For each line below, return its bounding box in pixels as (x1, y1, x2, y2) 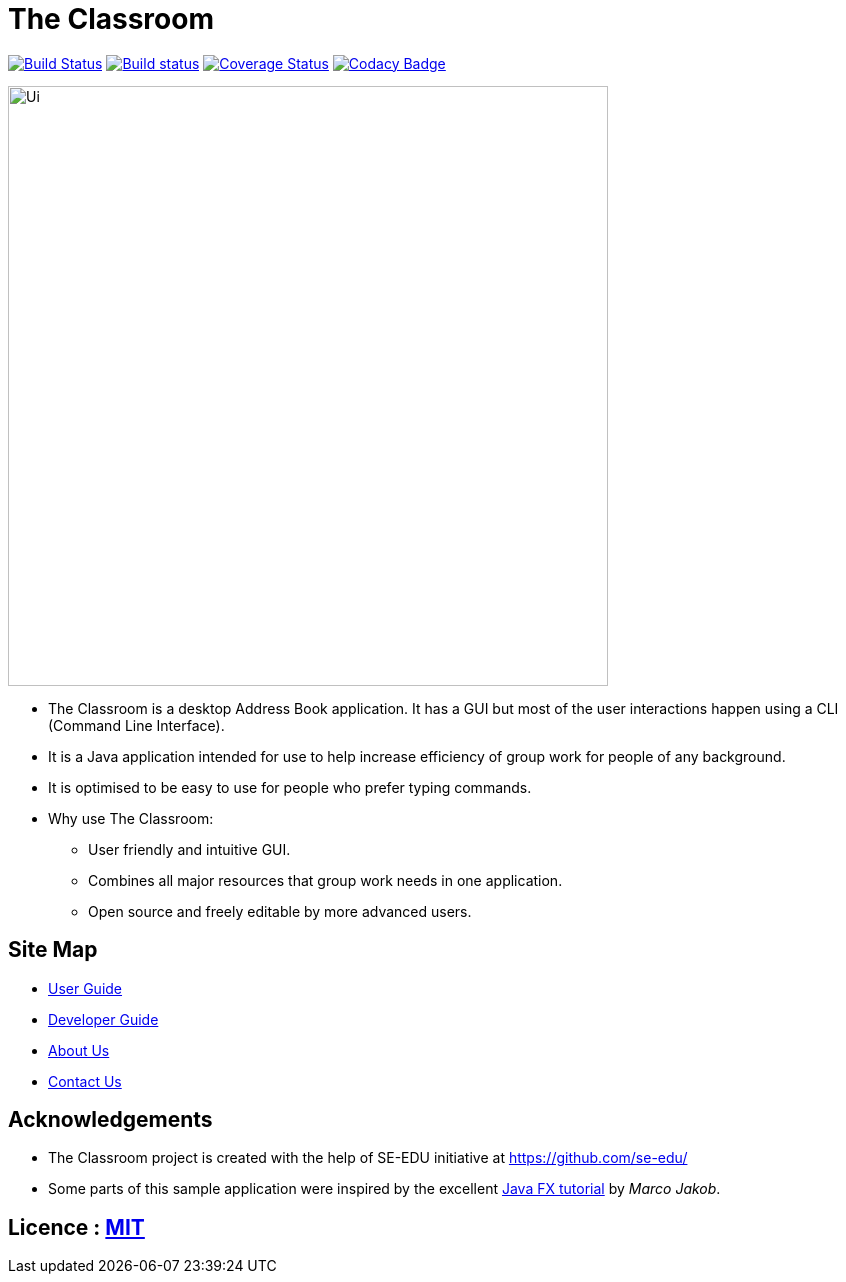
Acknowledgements (8, 1107, 213, 1133)
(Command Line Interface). (48, 716, 225, 734)
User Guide (48, 979, 123, 997)
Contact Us (48, 1072, 122, 1090)
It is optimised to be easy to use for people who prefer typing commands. (48, 778, 532, 796)
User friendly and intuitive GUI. (88, 840, 291, 858)
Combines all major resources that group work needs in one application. (88, 871, 563, 889)
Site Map (8, 937, 98, 963)
